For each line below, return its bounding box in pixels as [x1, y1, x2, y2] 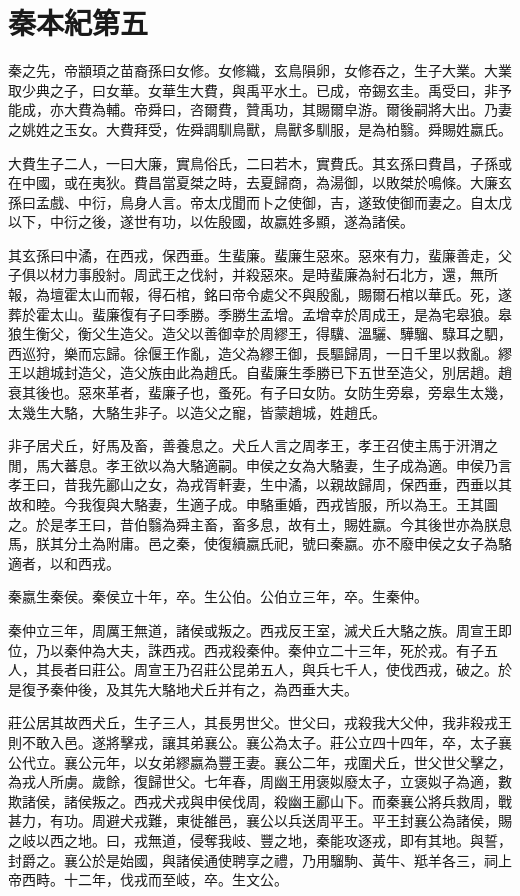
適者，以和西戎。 [8, 552, 120, 573]
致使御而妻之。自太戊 [371, 191, 512, 212]
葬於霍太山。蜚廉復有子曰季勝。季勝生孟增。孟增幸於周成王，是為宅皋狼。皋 [8, 303, 512, 324]
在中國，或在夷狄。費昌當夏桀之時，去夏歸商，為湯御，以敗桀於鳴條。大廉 [8, 172, 498, 193]
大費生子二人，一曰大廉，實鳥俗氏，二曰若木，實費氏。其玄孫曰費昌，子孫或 [8, 152, 512, 173]
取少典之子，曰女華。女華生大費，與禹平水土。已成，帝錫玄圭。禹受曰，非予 [8, 79, 512, 100]
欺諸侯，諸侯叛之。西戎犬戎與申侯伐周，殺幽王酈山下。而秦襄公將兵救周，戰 [8, 790, 512, 811]
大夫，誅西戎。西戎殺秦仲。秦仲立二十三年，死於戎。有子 [105, 639, 484, 660]
